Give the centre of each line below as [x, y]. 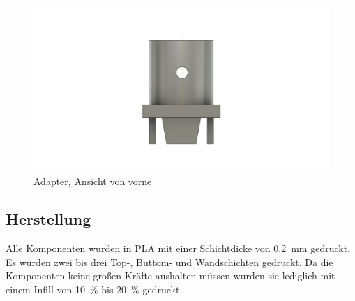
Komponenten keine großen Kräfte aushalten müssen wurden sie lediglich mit [171, 276]
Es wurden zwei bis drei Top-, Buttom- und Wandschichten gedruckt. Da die [169, 262]
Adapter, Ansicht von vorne [93, 181]
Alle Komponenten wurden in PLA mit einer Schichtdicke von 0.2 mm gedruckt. [178, 248]
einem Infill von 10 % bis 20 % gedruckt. [94, 289]
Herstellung [48, 219]
